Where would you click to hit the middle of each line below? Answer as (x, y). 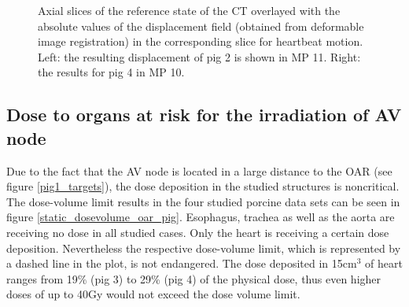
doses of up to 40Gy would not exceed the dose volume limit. (153, 294)
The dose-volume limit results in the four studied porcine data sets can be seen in (203, 201)
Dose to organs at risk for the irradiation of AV (204, 115)
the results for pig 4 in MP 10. (111, 72)
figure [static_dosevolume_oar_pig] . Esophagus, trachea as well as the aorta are (201, 217)
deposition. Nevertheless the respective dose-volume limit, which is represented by (204, 248)
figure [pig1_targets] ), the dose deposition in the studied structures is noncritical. (203, 186)
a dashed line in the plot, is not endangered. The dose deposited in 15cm (182, 263)
